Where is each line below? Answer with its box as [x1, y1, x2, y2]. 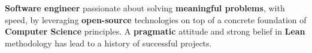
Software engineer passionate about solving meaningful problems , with [5, 2, 285, 14]
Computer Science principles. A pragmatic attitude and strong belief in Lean [5, 25, 305, 38]
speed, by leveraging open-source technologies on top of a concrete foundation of [5, 13, 307, 26]
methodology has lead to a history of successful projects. [5, 36, 212, 49]
